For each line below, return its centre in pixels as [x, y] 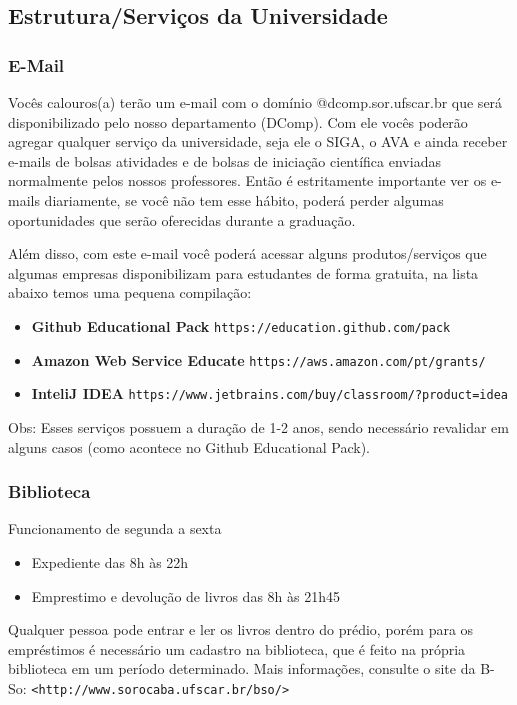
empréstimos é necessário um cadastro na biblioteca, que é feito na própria [237, 648]
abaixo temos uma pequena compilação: [130, 292]
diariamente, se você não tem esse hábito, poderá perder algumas [244, 199]
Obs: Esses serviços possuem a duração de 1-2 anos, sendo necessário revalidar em [258, 426]
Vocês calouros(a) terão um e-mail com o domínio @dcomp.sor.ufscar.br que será [255, 102]
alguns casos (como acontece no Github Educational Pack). [189, 446]
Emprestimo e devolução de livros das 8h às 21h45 [185, 595]
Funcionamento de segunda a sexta [115, 528]
